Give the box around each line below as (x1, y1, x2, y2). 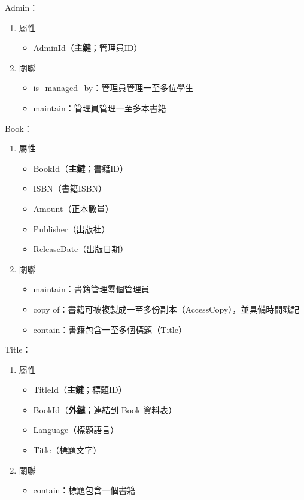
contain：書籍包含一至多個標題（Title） (33, 323, 187, 335)
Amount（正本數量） (33, 202, 114, 214)
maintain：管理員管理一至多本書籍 (33, 101, 166, 114)
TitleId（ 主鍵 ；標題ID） (33, 383, 127, 396)
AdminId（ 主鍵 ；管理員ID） (33, 41, 142, 54)
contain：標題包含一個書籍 (33, 484, 136, 496)
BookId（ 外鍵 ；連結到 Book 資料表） (33, 403, 177, 416)
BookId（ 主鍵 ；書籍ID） (33, 162, 128, 174)
